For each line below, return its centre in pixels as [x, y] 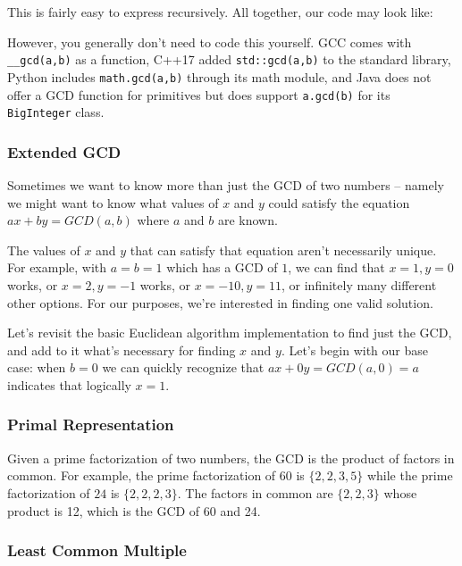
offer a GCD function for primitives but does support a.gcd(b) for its [199, 94]
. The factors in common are [255, 492]
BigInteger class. [56, 112]
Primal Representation [91, 424]
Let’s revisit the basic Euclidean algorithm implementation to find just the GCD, [230, 333]
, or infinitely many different [359, 285]
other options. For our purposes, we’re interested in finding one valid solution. [220, 302]
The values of [44, 250]
